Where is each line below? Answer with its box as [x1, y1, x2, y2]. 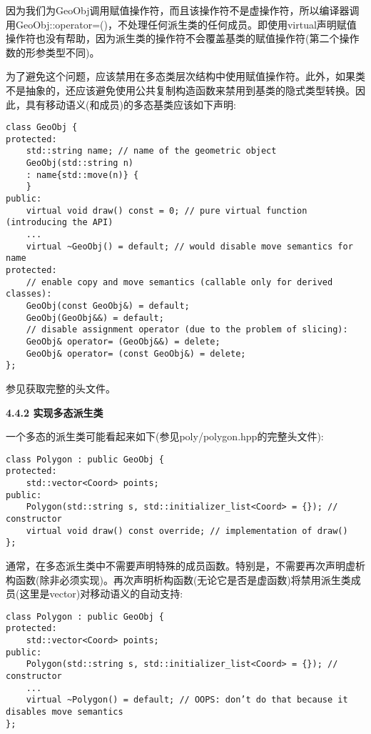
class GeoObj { [6, 122, 78, 133]
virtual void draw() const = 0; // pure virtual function [26, 205, 308, 216]
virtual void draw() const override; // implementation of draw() [26, 525, 348, 536]
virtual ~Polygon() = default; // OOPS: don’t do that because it [26, 695, 348, 705]
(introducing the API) [6, 217, 113, 228]
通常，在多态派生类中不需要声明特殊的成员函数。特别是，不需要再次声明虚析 [6, 557, 365, 572]
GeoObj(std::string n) [26, 158, 133, 169]
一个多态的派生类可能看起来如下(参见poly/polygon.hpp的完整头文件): [6, 429, 324, 444]
